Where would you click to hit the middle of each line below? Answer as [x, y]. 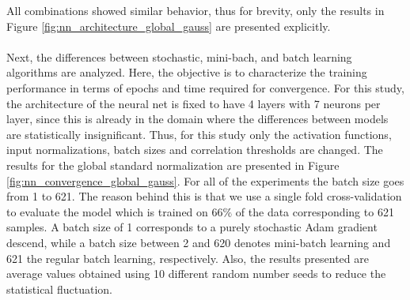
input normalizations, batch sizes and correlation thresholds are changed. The [195, 150]
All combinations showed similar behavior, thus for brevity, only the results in [196, 10]
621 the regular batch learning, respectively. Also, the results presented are [188, 258]
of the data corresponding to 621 [315, 211]
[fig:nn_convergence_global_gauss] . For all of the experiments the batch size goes [205, 180]
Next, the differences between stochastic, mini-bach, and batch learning [179, 56]
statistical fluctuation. [59, 289]
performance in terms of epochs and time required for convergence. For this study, [205, 87]
